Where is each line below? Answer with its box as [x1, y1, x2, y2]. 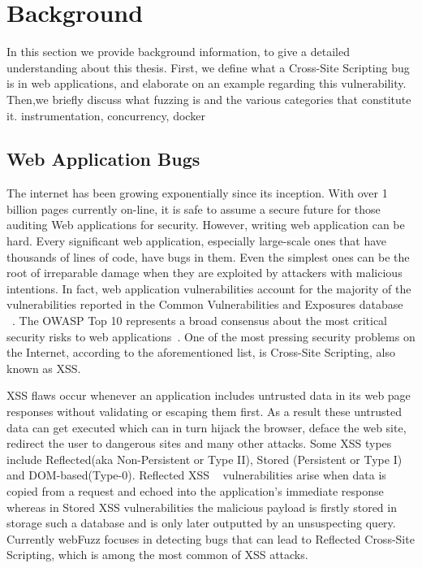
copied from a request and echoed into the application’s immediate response [6, 482, 384, 499]
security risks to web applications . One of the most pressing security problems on [6, 327, 416, 345]
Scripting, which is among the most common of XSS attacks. [6, 546, 308, 563]
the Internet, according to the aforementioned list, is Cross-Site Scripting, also [6, 344, 395, 361]
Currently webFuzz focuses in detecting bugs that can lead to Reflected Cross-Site [6, 530, 415, 547]
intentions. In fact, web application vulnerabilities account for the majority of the [6, 280, 411, 297]
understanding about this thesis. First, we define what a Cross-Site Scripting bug [6, 59, 410, 76]
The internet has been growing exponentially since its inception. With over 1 [6, 184, 388, 202]
